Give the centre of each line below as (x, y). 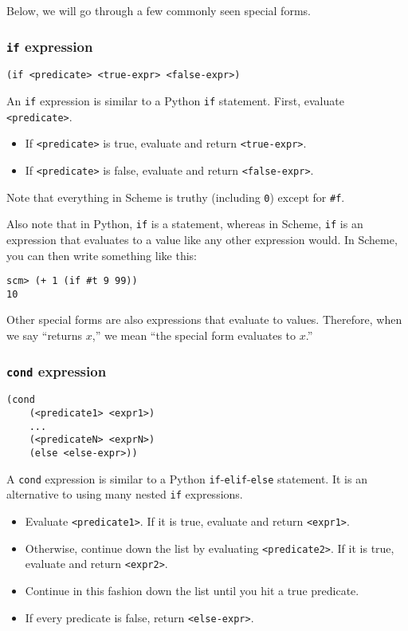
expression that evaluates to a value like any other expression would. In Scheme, (202, 239)
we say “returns (45, 335)
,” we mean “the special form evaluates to (194, 335)
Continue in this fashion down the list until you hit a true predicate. (192, 590)
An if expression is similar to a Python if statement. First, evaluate (175, 101)
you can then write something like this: (102, 255)
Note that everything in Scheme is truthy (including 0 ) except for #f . (176, 197)
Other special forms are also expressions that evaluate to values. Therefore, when (204, 319)
